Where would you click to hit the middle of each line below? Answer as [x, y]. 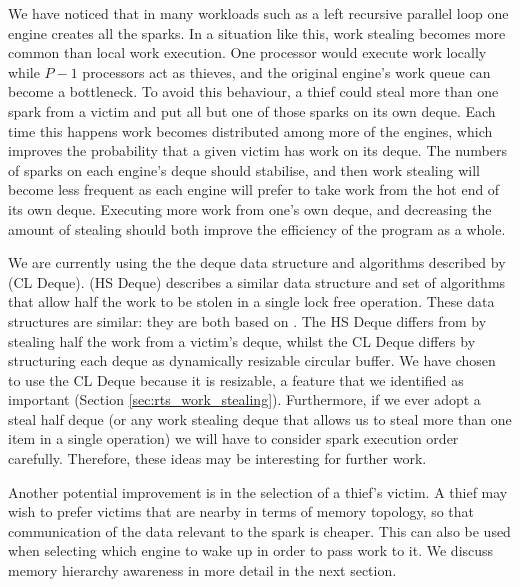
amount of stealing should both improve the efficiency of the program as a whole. [257, 228]
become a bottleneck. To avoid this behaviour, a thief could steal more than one [253, 91]
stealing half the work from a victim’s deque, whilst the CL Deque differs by [242, 340]
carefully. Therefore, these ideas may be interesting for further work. [217, 458]
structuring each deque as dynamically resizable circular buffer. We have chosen [252, 360]
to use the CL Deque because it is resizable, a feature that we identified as [236, 379]
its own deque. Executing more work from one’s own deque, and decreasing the [250, 208]
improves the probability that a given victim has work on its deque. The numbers [258, 150]
